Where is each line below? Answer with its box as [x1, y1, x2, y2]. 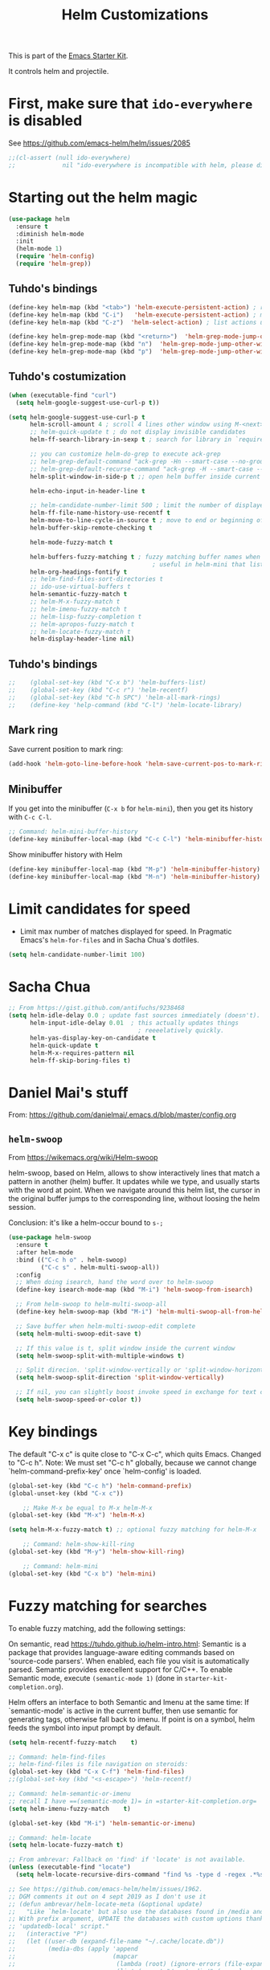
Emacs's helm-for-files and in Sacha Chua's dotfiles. [19, 934, 199, 945]
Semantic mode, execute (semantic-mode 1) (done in [8, 1673, 183, 1682]
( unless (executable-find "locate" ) [8, 1863, 131, 1871]
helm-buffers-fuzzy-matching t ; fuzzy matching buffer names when [29, 553, 261, 561]
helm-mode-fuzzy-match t [29, 538, 113, 546]
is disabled [8, 112, 83, 130]
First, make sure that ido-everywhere [8, 95, 253, 113]
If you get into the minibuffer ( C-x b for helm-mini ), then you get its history [8, 803, 253, 813]
